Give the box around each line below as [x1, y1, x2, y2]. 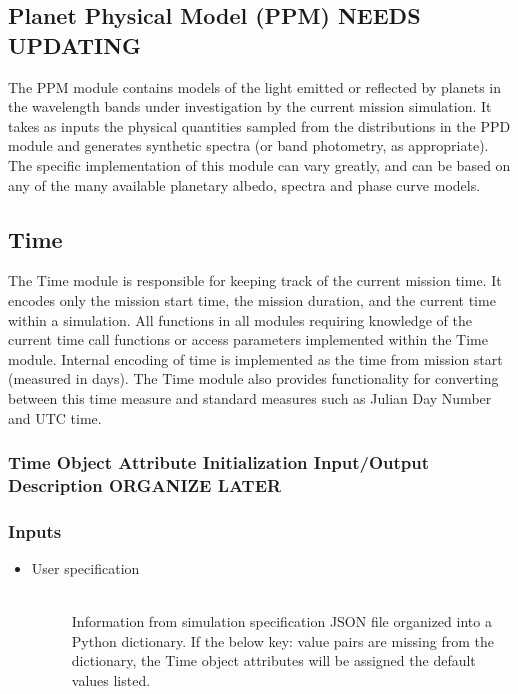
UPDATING [8, 29, 142, 60]
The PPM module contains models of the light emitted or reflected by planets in [8, 76, 502, 97]
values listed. [71, 670, 151, 691]
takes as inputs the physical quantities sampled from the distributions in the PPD [8, 115, 511, 136]
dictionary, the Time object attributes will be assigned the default [71, 650, 476, 671]
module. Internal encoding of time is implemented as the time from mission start [8, 348, 503, 369]
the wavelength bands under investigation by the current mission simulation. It [8, 96, 492, 117]
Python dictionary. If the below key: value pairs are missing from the [71, 630, 494, 651]
